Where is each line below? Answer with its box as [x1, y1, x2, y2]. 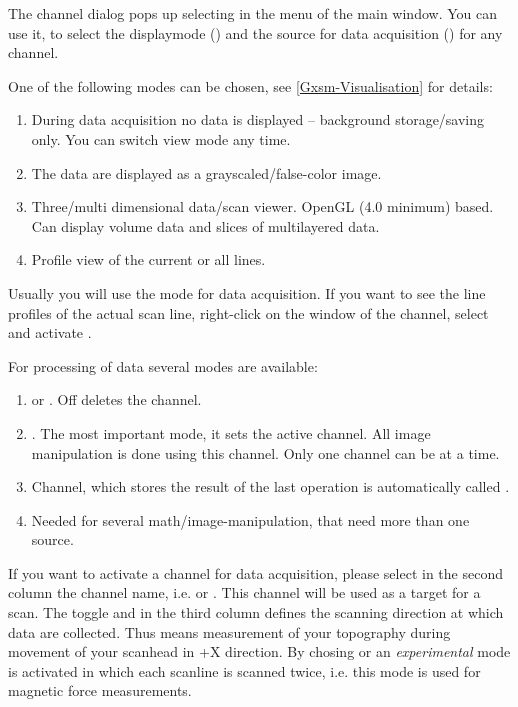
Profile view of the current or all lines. [31, 249, 266, 270]
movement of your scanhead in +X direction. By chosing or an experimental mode [8, 641, 511, 662]
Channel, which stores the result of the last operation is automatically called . [31, 476, 510, 497]
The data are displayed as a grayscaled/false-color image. [31, 162, 382, 183]
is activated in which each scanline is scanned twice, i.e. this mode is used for [8, 660, 481, 681]
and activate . [8, 322, 92, 343]
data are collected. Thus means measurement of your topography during [8, 621, 451, 642]
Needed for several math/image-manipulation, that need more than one [31, 509, 470, 530]
